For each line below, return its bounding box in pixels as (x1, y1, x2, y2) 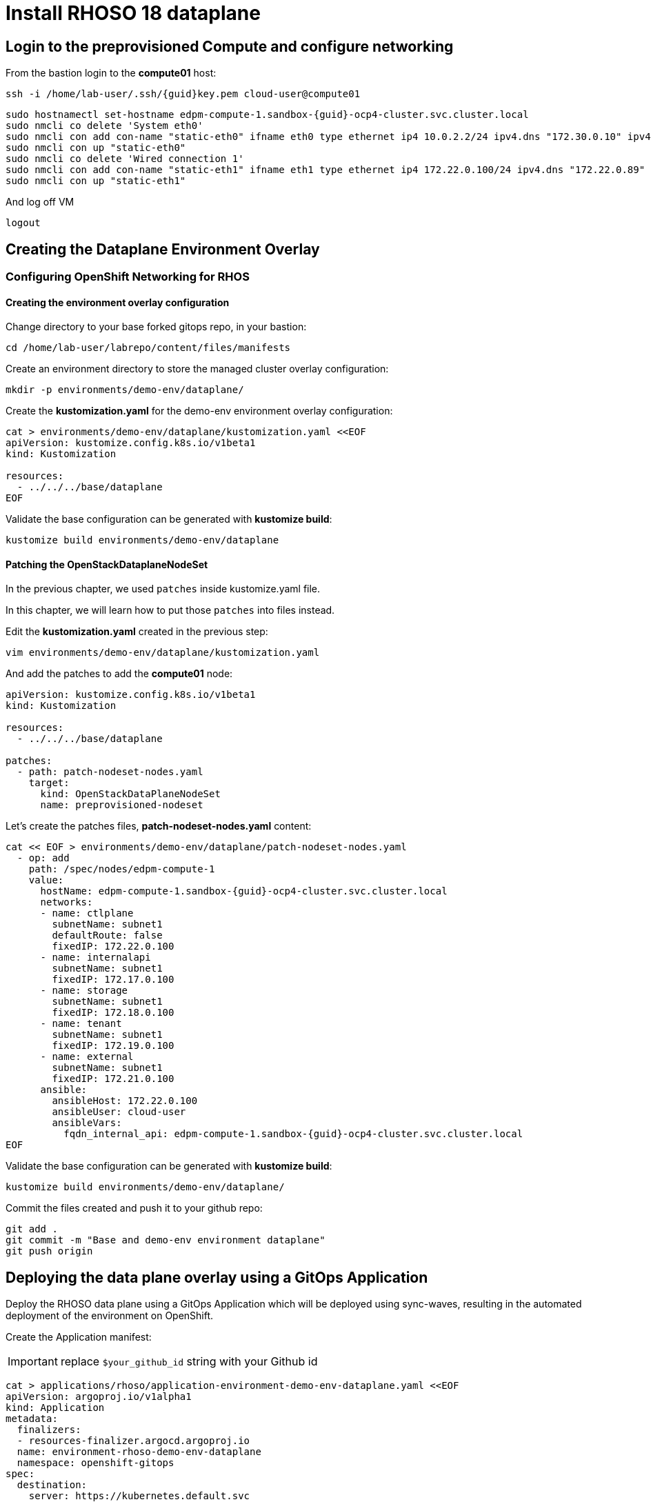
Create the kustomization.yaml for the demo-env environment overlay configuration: (6, 405, 393, 417)
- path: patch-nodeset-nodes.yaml (17, 766, 203, 778)
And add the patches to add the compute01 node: (6, 668, 233, 680)
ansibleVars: (52, 1117, 122, 1129)
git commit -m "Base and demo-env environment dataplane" (6, 1234, 325, 1246)
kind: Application (6, 1402, 105, 1414)
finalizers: (17, 1424, 81, 1436)
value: (28, 874, 64, 886)
